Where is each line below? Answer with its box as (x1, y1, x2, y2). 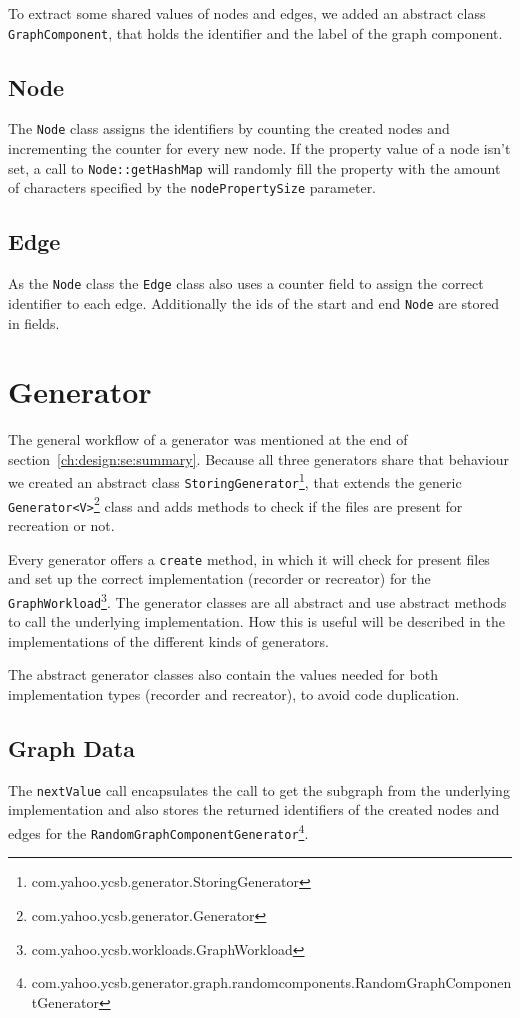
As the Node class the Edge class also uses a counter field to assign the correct (8, 273, 484, 294)
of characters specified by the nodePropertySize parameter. (8, 177, 377, 198)
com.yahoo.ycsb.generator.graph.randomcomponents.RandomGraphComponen (31, 972, 512, 993)
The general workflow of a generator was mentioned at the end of (8, 429, 408, 450)
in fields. (8, 312, 60, 333)
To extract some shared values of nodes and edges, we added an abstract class (8, 3, 486, 23)
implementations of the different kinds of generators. (8, 630, 329, 651)
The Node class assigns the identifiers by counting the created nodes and (8, 118, 450, 139)
